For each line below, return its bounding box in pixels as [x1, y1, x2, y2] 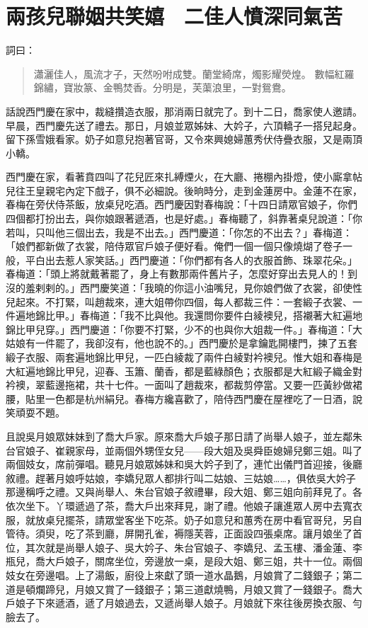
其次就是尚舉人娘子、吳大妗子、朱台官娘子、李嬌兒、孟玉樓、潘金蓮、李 [25, 539, 362, 554]
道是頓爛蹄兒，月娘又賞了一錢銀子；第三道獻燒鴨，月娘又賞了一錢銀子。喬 [6, 581, 352, 596]
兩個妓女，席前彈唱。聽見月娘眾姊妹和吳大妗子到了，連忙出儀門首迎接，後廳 [6, 457, 362, 472]
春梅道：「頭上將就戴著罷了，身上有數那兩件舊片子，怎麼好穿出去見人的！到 [6, 266, 357, 281]
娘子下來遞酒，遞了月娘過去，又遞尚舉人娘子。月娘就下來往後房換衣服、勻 [15, 595, 362, 610]
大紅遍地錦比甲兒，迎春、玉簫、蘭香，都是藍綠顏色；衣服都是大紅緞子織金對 [6, 363, 362, 378]
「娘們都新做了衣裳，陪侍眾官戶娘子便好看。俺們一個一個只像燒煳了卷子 [6, 239, 343, 253]
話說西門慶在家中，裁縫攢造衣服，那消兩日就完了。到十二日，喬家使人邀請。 [6, 103, 362, 118]
